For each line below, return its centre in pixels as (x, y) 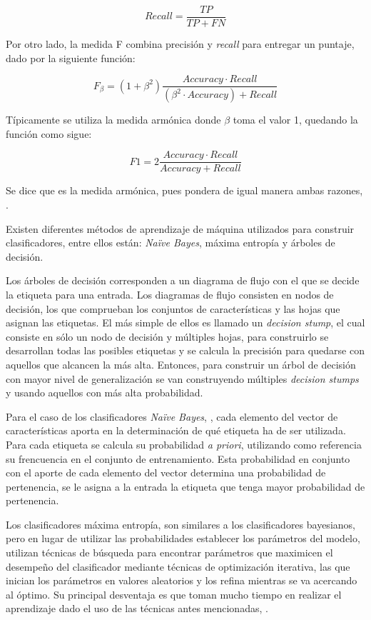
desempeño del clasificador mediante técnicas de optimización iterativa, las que (178, 566)
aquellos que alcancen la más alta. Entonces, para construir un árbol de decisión (181, 364)
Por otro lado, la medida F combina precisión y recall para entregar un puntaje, (180, 44)
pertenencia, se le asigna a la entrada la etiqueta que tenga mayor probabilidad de (185, 486)
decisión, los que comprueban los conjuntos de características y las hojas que (173, 308)
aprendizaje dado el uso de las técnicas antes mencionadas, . (137, 608)
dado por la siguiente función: (71, 57)
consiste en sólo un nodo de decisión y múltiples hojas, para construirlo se (167, 336)
